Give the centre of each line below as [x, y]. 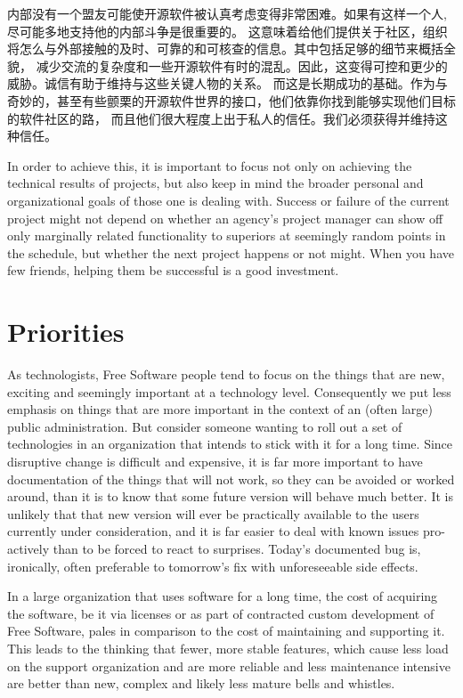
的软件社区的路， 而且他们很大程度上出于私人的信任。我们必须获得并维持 [221, 118]
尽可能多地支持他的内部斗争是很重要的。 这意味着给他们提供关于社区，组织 [227, 31]
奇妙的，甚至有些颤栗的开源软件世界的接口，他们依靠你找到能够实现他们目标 [231, 100]
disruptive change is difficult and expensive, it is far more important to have [215, 461]
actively [28, 548]
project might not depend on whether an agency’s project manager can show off [225, 218]
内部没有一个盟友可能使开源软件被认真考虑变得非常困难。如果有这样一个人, [227, 13]
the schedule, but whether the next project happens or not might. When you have [231, 252]
